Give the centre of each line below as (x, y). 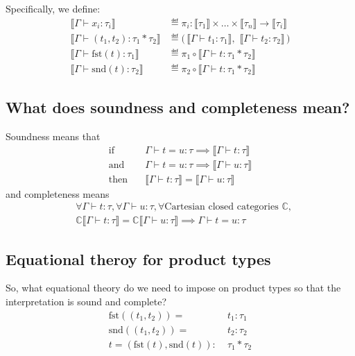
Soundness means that (53, 136)
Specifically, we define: (53, 8)
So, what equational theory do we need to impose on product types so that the (173, 288)
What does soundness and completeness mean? (178, 107)
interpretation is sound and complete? (86, 302)
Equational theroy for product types (138, 258)
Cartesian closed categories (222, 207)
